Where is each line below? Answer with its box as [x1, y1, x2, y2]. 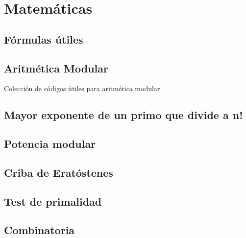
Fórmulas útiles [4, 31, 83, 47]
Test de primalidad [4, 193, 102, 209]
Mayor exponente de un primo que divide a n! [4, 107, 243, 122]
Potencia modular [4, 136, 96, 151]
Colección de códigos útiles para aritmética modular [4, 83, 160, 94]
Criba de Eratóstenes [4, 165, 113, 180]
